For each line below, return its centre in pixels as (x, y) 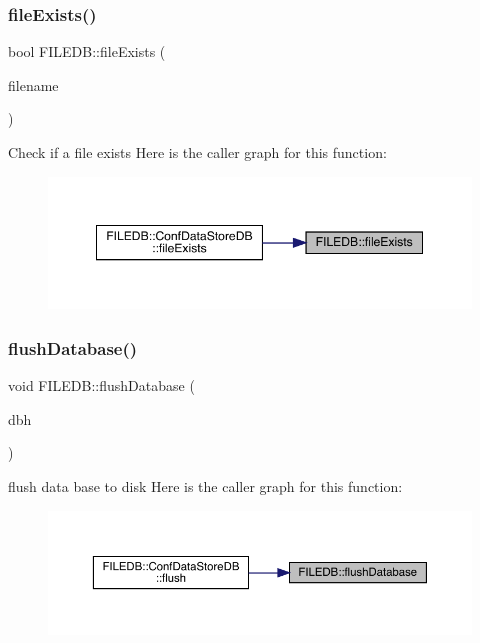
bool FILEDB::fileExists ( (87, 51)
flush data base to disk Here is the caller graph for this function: (205, 485)
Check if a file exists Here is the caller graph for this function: (197, 152)
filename (33, 84)
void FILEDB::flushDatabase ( (101, 385)
